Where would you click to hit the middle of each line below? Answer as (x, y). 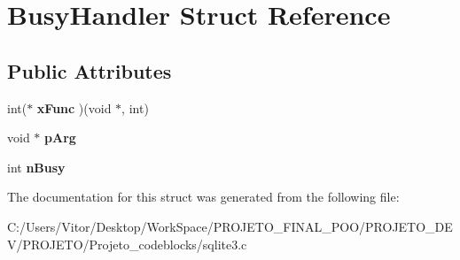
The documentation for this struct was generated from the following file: (203, 197)
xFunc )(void (74, 107)
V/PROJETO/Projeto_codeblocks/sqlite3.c (127, 244)
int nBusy (36, 167)
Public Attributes (90, 70)
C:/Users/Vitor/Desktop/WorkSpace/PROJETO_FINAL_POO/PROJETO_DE (230, 226)
